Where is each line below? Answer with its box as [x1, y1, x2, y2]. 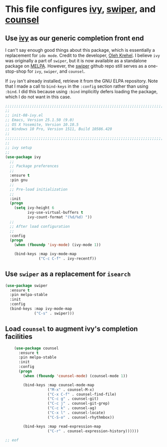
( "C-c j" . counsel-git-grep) [47, 401, 110, 406]
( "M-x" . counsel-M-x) [47, 387, 94, 392]
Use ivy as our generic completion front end [5, 34, 144, 42]
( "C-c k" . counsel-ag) [47, 406, 97, 411]
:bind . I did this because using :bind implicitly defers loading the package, [5, 89, 158, 94]
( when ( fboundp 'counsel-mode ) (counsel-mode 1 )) [23, 373, 128, 378]
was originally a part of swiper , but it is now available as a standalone [5, 58, 147, 63]
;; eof [5, 438, 19, 443]
